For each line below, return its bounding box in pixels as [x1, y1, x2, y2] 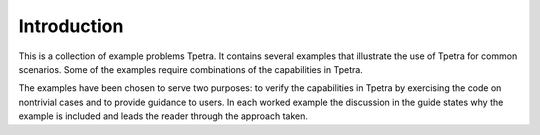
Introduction [18, 15, 124, 37]
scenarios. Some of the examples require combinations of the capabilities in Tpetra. [18, 63, 364, 75]
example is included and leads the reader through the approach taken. [18, 110, 309, 122]
